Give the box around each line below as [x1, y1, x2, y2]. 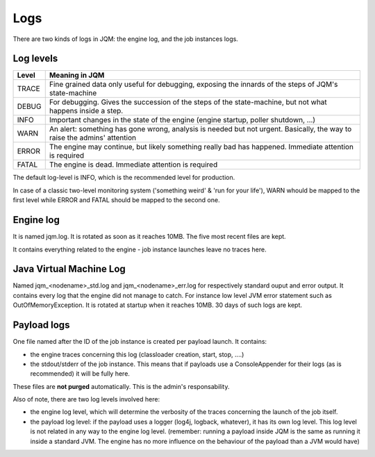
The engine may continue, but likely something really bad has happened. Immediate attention [49, 142, 354, 152]
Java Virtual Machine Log [12, 263, 126, 275]
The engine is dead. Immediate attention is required [49, 160, 218, 169]
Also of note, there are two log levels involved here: [12, 395, 160, 404]
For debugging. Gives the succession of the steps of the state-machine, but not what [49, 97, 328, 107]
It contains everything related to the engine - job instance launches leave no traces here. [12, 245, 267, 254]
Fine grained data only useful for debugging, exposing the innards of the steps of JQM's [49, 80, 338, 90]
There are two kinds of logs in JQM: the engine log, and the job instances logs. [12, 35, 239, 43]
